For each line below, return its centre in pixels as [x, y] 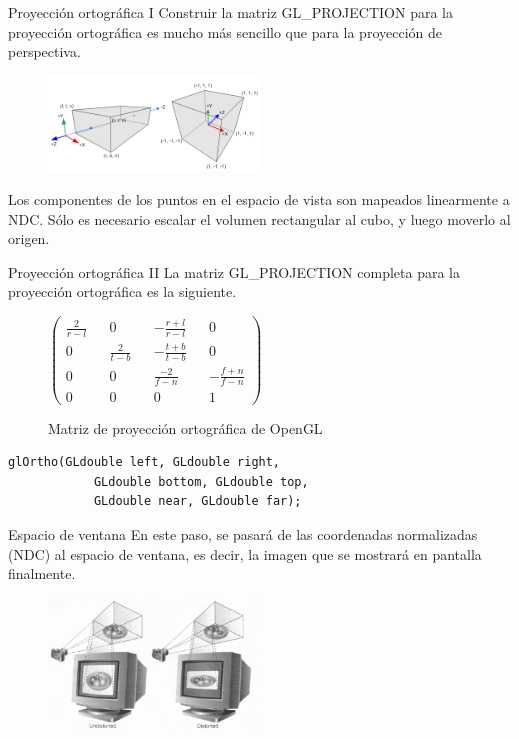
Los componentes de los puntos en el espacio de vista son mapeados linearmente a [259, 198]
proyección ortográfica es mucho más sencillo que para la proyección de [225, 31]
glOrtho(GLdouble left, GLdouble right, [144, 462]
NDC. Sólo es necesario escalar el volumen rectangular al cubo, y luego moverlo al [259, 218]
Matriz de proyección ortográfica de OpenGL [185, 427]
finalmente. [42, 573]
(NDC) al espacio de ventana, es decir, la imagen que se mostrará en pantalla [245, 553]
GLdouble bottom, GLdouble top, [201, 481]
